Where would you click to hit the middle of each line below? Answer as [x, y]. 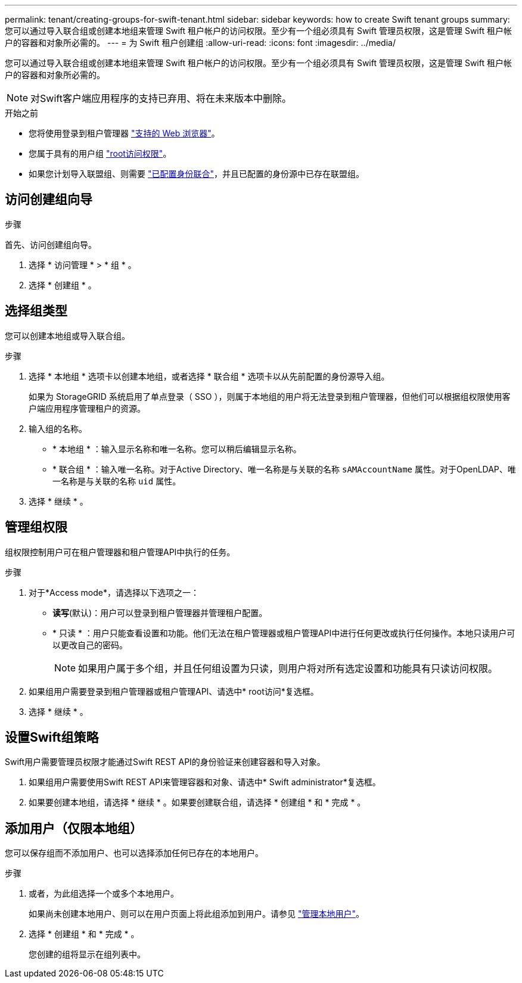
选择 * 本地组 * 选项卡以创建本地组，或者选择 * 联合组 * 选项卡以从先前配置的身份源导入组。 [209, 376]
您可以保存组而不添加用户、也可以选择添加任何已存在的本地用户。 [134, 853]
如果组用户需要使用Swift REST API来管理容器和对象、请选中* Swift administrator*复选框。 [205, 782]
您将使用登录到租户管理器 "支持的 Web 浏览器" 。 [124, 133]
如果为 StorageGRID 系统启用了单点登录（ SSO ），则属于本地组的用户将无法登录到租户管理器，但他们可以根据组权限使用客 [270, 396]
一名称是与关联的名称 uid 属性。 [117, 481]
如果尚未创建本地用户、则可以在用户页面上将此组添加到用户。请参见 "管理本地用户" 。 [196, 914]
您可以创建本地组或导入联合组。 [67, 335]
